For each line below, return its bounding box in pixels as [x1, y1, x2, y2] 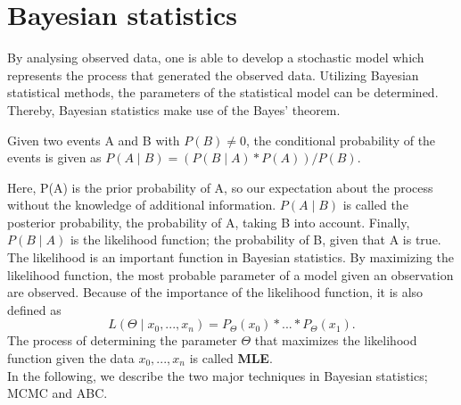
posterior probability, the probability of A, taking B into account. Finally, [7, 212, 410, 231]
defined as [7, 300, 62, 318]
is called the [342, 195, 408, 214]
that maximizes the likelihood [254, 331, 417, 350]
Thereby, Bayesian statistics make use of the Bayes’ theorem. [7, 100, 341, 119]
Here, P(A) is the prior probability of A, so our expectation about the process [7, 178, 433, 196]
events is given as [7, 148, 102, 167]
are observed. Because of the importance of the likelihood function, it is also [7, 283, 424, 302]
